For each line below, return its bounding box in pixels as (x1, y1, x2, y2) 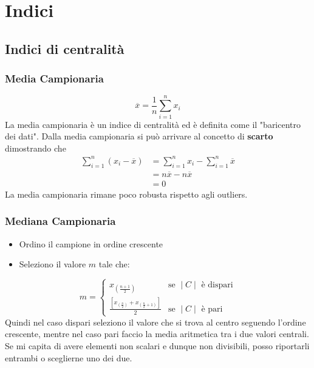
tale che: (98, 258, 130, 270)
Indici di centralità (5, 39, 125, 58)
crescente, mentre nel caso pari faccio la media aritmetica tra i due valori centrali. (5, 327, 309, 340)
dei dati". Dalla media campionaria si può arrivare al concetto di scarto (5, 130, 273, 142)
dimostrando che (5, 141, 66, 154)
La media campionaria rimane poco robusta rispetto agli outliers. (5, 187, 248, 200)
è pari (201, 304, 223, 313)
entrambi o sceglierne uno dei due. (5, 351, 132, 364)
